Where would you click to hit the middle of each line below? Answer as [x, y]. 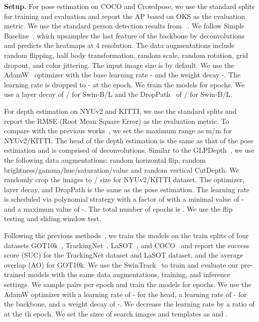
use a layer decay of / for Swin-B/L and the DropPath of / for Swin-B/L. [118, 94]
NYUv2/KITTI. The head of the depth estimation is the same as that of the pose [129, 140]
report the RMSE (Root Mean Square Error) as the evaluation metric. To [117, 121]
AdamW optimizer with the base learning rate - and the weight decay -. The [122, 75]
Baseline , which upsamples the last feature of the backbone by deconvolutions [124, 35]
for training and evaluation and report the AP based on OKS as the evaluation [125, 16]
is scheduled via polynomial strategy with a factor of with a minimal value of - [124, 199]
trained [15, 274]
